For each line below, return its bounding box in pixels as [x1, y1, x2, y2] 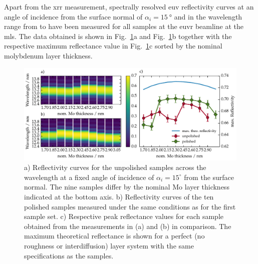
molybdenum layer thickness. [4, 50, 93, 60]
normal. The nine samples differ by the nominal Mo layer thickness [24, 181, 229, 192]
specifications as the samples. [24, 250, 114, 260]
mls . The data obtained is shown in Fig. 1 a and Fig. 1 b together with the [4, 30, 232, 41]
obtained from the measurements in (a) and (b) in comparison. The [24, 220, 231, 231]
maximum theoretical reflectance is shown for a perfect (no [24, 230, 205, 241]
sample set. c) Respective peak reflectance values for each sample [24, 211, 224, 221]
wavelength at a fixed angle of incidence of [24, 171, 154, 182]
